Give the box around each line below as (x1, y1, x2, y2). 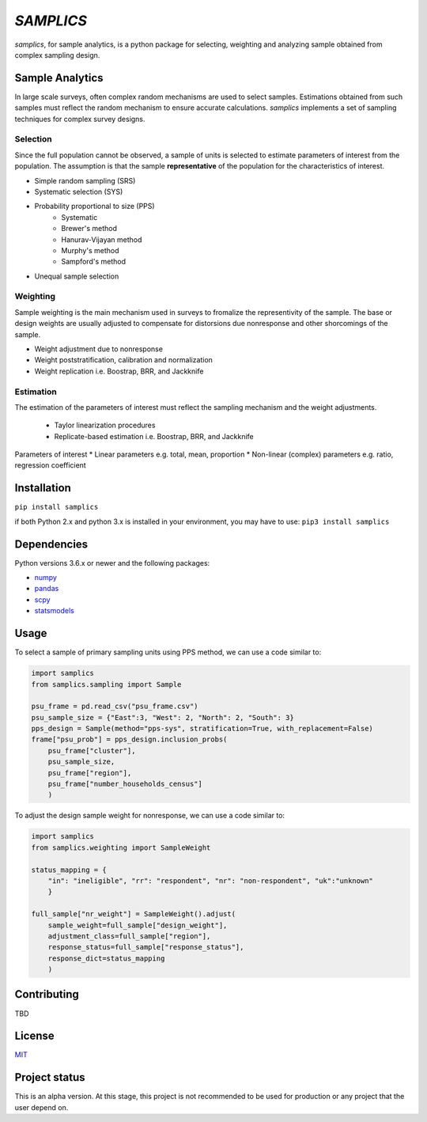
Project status (14, 1071, 86, 1084)
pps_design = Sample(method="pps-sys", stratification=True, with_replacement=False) (31, 724, 373, 733)
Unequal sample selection (34, 271, 119, 281)
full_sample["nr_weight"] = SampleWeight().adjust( (31, 910, 236, 919)
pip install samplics (14, 502, 99, 512)
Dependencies (14, 537, 89, 551)
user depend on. (14, 1102, 69, 1112)
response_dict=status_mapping (47, 953, 165, 963)
